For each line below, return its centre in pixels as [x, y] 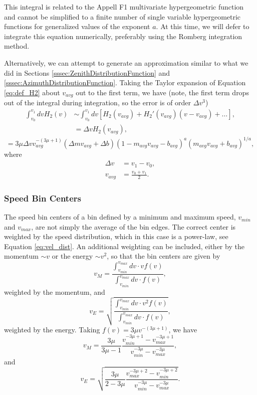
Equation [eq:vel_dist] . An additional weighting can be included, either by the [124, 246]
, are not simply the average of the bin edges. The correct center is [134, 226]
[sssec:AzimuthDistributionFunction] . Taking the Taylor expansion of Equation [125, 82]
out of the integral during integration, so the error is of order [98, 103]
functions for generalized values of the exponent [77, 26]
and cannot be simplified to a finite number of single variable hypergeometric [122, 16]
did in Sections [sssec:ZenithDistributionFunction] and [87, 72]
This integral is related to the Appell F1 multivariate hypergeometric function [124, 7]
